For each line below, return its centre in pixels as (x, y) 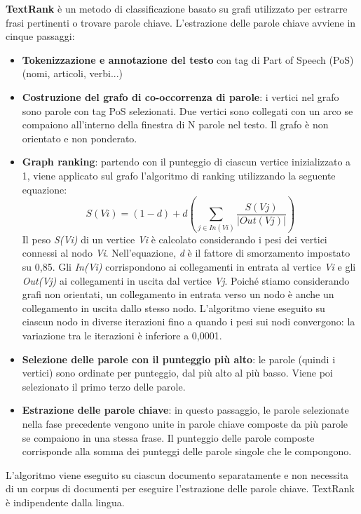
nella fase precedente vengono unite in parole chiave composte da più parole (185, 423)
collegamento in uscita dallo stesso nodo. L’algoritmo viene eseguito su (173, 307)
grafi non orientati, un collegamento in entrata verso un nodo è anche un (178, 294)
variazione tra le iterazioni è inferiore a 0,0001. (122, 335)
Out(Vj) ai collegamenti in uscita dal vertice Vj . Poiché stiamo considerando (186, 280)
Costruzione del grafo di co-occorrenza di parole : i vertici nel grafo (180, 96)
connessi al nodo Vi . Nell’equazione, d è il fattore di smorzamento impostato (186, 253)
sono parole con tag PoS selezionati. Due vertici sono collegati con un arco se (188, 110)
